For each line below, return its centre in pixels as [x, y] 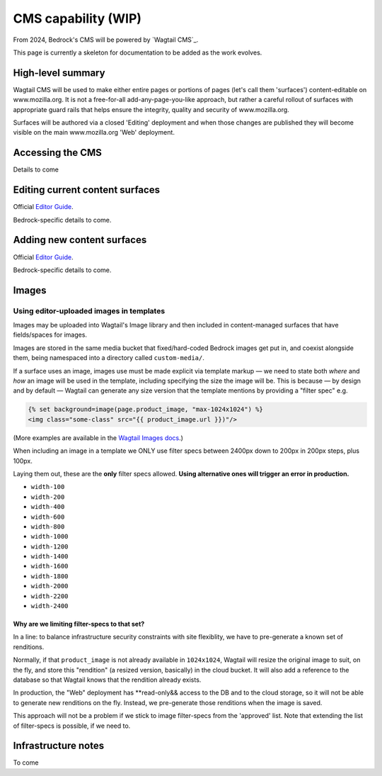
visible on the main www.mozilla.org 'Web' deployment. [94, 133]
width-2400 [50, 606]
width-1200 [50, 546]
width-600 [48, 517]
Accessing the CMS [58, 153]
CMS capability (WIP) [77, 18]
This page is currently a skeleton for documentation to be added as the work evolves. [138, 52]
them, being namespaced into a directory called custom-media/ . [109, 358]
